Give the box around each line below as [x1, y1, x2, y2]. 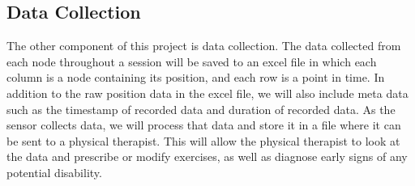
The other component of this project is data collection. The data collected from [6, 37, 401, 54]
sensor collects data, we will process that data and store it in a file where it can [6, 116, 401, 133]
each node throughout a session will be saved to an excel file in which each [6, 53, 377, 70]
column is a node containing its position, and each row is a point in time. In [6, 69, 385, 86]
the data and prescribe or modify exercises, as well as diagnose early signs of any [6, 148, 408, 165]
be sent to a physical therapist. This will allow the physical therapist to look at [6, 132, 400, 149]
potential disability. [6, 163, 102, 180]
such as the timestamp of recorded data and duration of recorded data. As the [6, 100, 396, 117]
